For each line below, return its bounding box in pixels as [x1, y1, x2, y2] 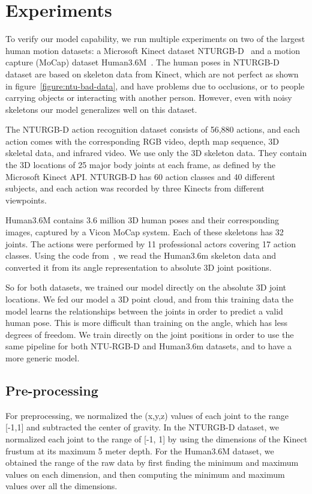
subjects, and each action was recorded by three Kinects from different [5, 182, 265, 194]
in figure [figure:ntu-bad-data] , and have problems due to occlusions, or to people [5, 79, 305, 92]
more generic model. [5, 351, 80, 364]
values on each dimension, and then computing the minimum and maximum [5, 468, 285, 480]
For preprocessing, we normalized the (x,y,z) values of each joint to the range [5, 409, 289, 421]
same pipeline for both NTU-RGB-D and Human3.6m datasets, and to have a [5, 340, 292, 352]
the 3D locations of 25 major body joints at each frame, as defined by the [5, 158, 276, 171]
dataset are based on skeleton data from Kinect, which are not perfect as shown [5, 67, 299, 80]
